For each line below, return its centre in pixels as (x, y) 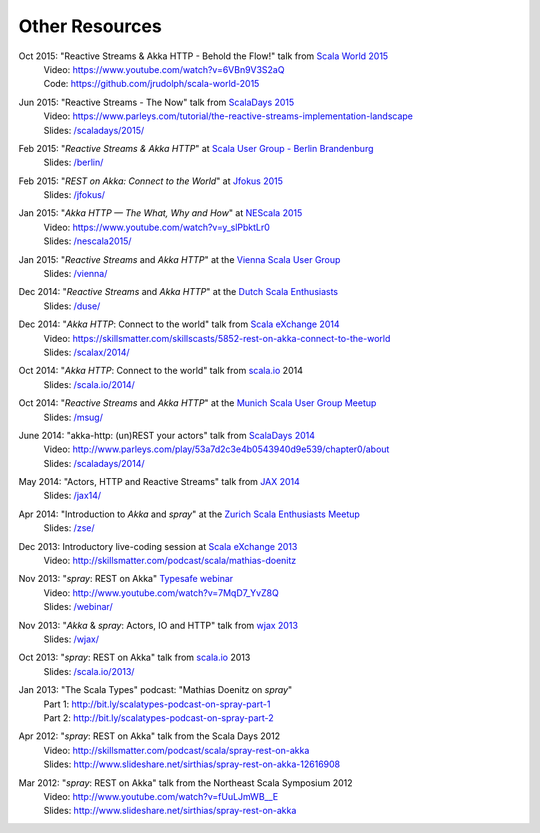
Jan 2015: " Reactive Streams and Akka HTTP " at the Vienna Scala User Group (179, 259)
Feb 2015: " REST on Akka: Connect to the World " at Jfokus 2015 (151, 181)
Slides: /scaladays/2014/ (94, 463)
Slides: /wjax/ (71, 639)
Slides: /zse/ (69, 528)
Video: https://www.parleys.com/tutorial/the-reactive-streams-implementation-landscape (228, 116)
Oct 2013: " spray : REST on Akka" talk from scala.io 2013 (134, 657)
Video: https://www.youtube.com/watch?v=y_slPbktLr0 (156, 227)
